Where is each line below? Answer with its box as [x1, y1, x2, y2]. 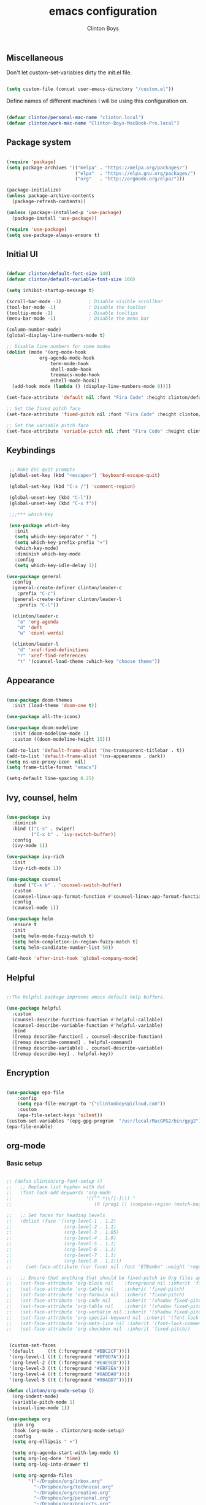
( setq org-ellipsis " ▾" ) [12, 1439, 78, 1445]
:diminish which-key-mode [14, 551, 81, 557]
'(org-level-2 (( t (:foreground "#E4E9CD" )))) [9, 1360, 131, 1366]
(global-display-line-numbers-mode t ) [6, 333, 105, 339]
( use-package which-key [9, 522, 70, 528]
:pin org [12, 1422, 34, 1428]
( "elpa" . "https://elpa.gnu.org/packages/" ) [74, 170, 196, 176]
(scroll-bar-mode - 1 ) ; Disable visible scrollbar [6, 298, 164, 304]
